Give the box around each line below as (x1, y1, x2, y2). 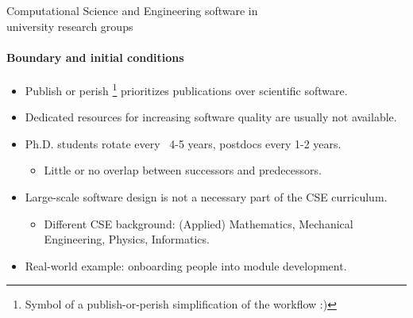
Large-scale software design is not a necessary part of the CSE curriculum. (25, 189, 388, 205)
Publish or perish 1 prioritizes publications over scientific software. (25, 79, 348, 98)
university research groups (6, 17, 133, 34)
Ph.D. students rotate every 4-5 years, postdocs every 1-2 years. (25, 135, 342, 151)
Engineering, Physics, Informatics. (44, 231, 210, 247)
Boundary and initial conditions (6, 48, 184, 65)
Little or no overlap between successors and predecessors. (44, 162, 322, 178)
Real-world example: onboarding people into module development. (25, 257, 347, 274)
